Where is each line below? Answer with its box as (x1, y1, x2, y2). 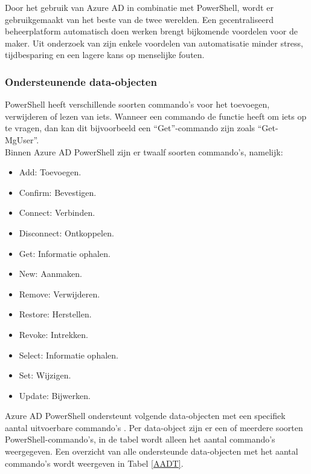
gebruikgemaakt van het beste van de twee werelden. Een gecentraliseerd (5, 13, 274, 25)
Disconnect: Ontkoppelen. (19, 226, 114, 239)
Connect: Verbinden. (19, 206, 95, 219)
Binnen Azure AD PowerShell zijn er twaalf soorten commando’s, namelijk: (5, 145, 283, 158)
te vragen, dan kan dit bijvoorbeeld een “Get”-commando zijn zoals (5, 122, 255, 134)
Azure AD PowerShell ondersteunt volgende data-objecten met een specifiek (5, 409, 286, 422)
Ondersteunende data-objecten (5, 74, 157, 89)
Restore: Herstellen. (19, 308, 92, 320)
